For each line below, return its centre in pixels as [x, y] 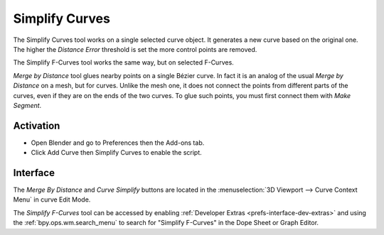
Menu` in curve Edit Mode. [52, 200]
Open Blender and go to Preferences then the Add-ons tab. [118, 143]
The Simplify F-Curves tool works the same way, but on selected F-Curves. [123, 62]
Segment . [27, 105]
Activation [37, 125]
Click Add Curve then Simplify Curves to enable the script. [116, 153]
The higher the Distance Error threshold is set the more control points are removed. [135, 49]
